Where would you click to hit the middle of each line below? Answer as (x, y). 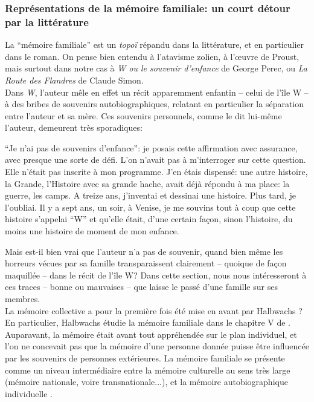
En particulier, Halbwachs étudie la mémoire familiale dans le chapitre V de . (148, 322)
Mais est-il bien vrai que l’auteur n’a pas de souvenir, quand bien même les (144, 251)
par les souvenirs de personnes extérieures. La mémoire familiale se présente (145, 358)
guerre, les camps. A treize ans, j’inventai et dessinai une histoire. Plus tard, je (150, 195)
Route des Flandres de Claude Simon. (74, 80)
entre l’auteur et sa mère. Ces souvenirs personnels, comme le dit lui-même (143, 115)
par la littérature (47, 21)
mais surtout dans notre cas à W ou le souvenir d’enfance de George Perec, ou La (156, 68)
